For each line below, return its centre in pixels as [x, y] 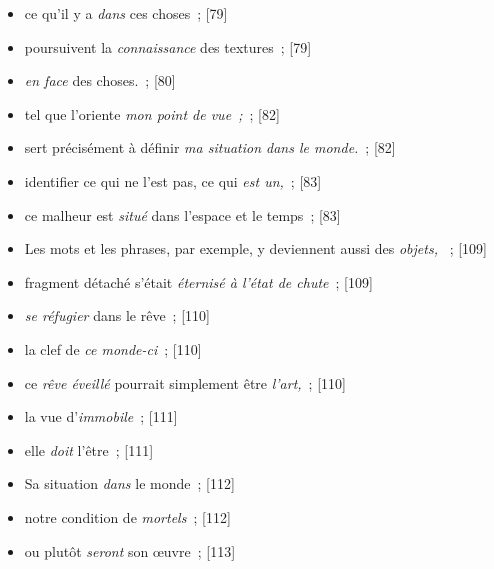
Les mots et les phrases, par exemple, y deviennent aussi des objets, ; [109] [255, 248]
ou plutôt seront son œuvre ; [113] [130, 550]
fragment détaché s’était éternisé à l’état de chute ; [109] [198, 281]
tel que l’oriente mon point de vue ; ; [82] [152, 113]
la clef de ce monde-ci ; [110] [113, 348]
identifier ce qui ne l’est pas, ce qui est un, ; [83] [173, 180]
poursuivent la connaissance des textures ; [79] [168, 46]
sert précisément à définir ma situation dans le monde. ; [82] [210, 147]
